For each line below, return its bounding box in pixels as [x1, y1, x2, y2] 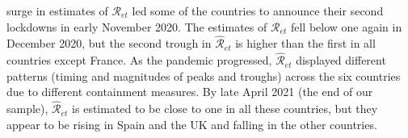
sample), [6, 100, 48, 117]
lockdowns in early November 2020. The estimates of [6, 18, 267, 35]
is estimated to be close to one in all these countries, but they [72, 100, 378, 117]
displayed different [296, 52, 386, 69]
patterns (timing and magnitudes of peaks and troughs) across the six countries [6, 67, 401, 84]
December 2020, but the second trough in [6, 35, 212, 52]
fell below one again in [290, 18, 402, 35]
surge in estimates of [6, 2, 108, 19]
